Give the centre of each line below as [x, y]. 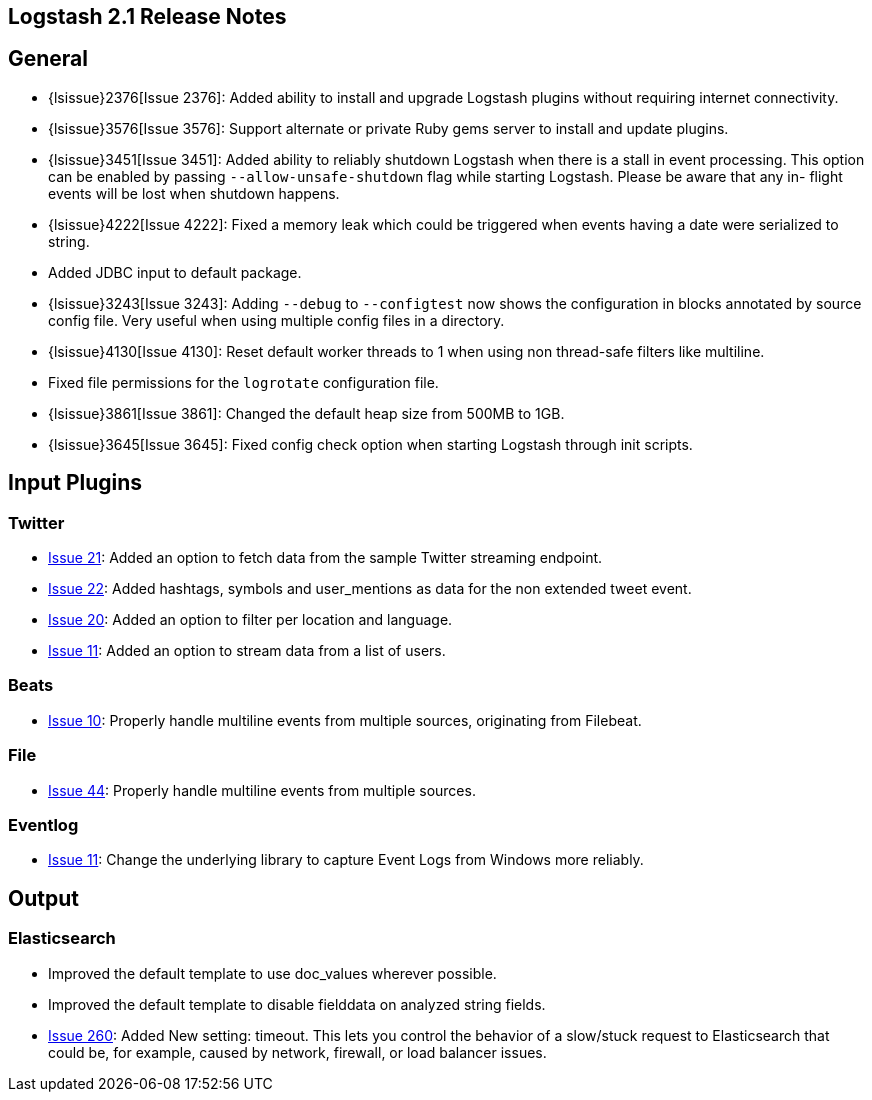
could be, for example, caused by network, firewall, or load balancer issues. [297, 1052]
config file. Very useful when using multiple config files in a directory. [276, 320]
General [48, 59]
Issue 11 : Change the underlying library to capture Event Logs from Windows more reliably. [346, 860]
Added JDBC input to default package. [175, 272]
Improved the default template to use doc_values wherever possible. [272, 973]
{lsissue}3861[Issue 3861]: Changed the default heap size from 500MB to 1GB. [306, 413]
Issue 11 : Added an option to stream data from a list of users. [247, 651]
